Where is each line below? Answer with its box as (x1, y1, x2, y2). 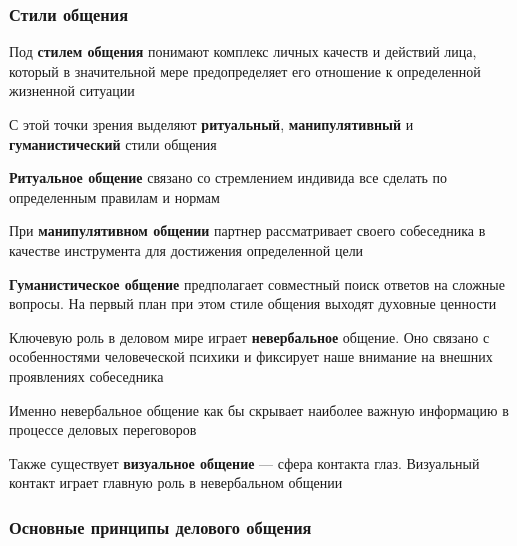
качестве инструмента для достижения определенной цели (9, 239, 364, 260)
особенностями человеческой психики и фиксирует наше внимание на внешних (9, 346, 493, 367)
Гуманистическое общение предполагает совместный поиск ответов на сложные (9, 273, 505, 294)
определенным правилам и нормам (9, 186, 220, 207)
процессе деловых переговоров (9, 419, 197, 440)
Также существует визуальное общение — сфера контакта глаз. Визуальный (9, 452, 480, 473)
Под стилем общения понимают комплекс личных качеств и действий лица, (9, 41, 477, 62)
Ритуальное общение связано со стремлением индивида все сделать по (9, 167, 448, 188)
